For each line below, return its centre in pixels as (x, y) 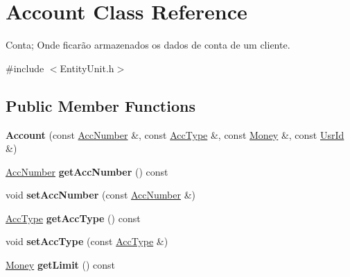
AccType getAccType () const (73, 218)
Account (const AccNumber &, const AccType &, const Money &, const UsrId (175, 134)
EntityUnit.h (87, 68)
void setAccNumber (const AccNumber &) (100, 195)
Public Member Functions (100, 105)
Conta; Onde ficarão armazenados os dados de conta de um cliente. (148, 45)
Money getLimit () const (61, 265)
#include (25, 68)
